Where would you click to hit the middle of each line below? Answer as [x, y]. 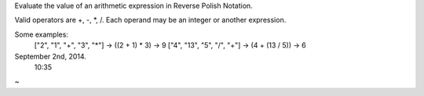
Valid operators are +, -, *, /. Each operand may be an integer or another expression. [150, 20]
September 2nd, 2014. [50, 56]
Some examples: [41, 34]
